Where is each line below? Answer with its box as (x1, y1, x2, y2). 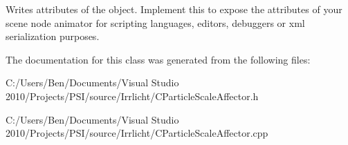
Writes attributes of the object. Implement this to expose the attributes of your (6, 2, 342, 16)
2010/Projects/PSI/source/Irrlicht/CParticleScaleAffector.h (6, 88, 259, 103)
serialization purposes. (6, 29, 100, 43)
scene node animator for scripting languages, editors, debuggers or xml (6, 15, 305, 30)
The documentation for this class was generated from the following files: (6, 52, 311, 66)
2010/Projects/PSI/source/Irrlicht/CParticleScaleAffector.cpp (6, 126, 268, 140)
